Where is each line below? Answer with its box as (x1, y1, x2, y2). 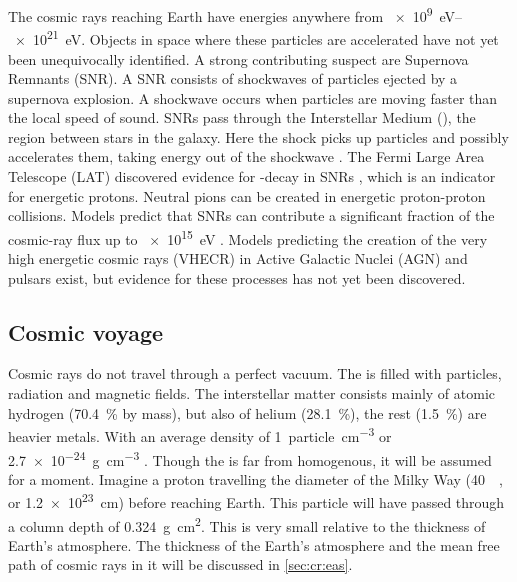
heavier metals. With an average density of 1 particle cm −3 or (8, 423, 392, 446)
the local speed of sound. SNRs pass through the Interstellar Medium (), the (8, 107, 476, 128)
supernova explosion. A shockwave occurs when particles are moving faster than (8, 87, 498, 108)
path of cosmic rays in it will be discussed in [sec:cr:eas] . (8, 554, 353, 575)
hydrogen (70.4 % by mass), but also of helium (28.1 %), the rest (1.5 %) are (8, 402, 487, 423)
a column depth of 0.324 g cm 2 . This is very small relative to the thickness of (8, 512, 486, 536)
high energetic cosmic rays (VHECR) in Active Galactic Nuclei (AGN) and (8, 248, 468, 269)
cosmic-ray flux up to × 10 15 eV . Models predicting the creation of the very (8, 225, 488, 249)
